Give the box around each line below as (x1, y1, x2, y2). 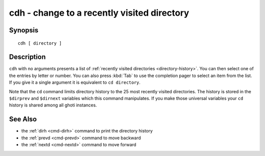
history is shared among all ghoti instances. (9, 102, 97, 108)
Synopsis (9, 26, 39, 34)
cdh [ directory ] (18, 40, 62, 46)
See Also (9, 115, 37, 124)
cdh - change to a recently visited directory (9, 7, 189, 18)
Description (9, 53, 46, 61)
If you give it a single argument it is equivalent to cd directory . (9, 79, 141, 85)
